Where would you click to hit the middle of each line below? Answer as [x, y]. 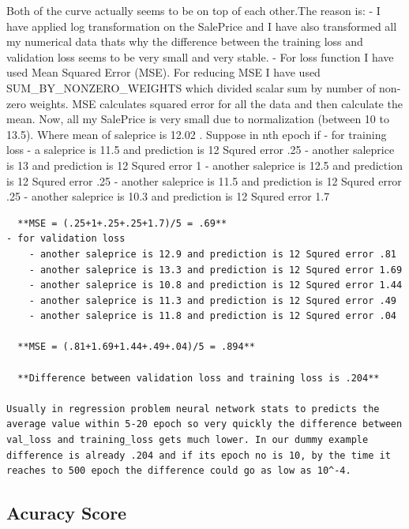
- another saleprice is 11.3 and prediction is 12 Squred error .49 [212, 300]
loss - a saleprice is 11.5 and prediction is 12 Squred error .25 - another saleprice [201, 150]
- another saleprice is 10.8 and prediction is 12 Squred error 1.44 [216, 285]
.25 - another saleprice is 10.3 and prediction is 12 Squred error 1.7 [168, 196]
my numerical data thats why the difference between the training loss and [185, 41]
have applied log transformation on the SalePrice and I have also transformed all [202, 26]
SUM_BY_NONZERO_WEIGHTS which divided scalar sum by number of [191, 87]
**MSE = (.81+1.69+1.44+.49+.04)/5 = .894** [136, 347]
